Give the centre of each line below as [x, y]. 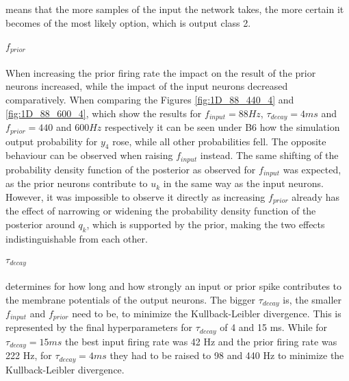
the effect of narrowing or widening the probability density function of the [161, 211]
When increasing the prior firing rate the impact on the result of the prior [161, 72]
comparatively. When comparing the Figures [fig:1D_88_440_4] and [150, 100]
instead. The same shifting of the [269, 155]
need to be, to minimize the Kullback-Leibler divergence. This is [207, 313]
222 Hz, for [29, 355]
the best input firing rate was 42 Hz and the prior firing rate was [201, 341]
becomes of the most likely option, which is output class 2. [128, 22]
